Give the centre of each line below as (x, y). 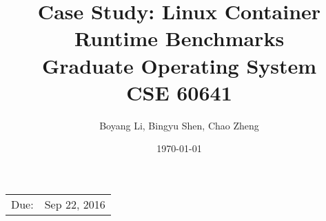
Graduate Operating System (179, 65)
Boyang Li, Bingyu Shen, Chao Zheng (179, 125)
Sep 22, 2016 (75, 204)
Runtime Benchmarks (179, 38)
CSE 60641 (179, 92)
